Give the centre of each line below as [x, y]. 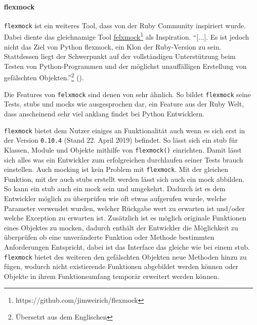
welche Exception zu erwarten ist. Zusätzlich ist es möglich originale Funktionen [125, 218]
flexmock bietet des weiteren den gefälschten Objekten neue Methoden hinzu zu [126, 256]
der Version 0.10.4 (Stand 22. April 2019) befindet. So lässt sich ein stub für [121, 140]
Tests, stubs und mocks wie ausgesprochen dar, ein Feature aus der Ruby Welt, [124, 104]
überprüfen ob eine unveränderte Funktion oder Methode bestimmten [109, 237]
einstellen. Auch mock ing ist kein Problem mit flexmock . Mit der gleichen [116, 169]
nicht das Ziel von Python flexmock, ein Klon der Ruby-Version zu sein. [113, 46]
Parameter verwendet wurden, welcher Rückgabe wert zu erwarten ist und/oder [125, 208]
